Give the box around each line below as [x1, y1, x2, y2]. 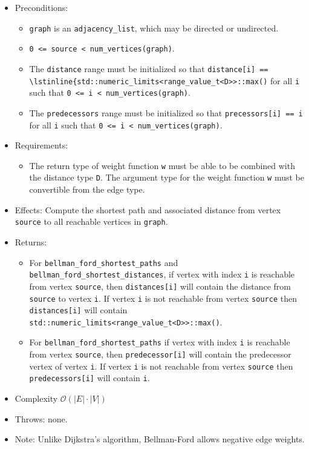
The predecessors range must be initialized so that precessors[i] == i [29, 106, 303, 119]
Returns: [15, 235, 47, 248]
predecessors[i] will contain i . [29, 371, 150, 384]
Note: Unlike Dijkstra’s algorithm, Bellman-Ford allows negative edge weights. [15, 433, 305, 445]
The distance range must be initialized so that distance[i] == [29, 62, 268, 75]
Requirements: [15, 139, 68, 151]
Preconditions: [15, 1, 68, 13]
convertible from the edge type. [29, 183, 145, 196]
